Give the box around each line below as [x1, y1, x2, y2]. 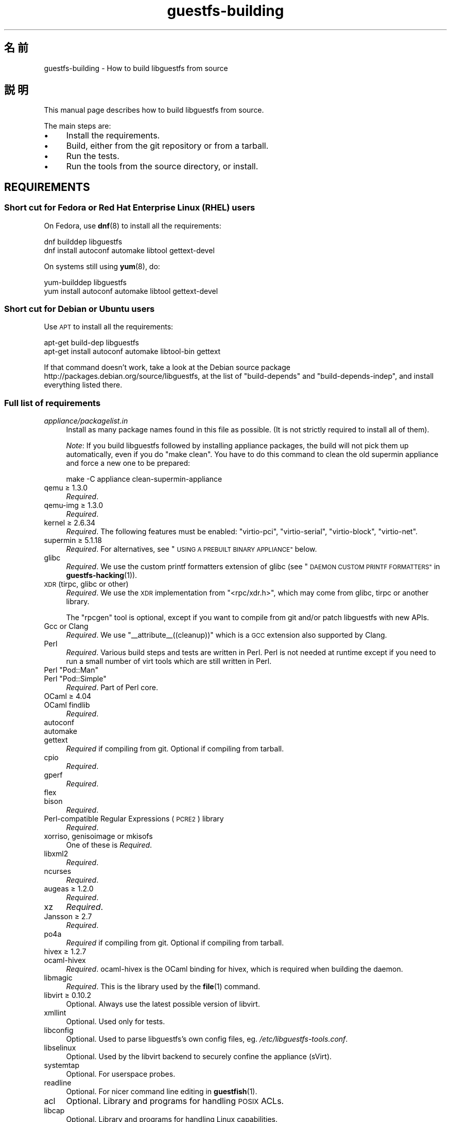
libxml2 [44, 849, 68, 858]
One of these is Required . [66, 840, 152, 850]
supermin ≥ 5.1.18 [44, 536, 102, 545]
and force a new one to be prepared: [66, 459, 190, 468]
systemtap [44, 1061, 79, 1070]
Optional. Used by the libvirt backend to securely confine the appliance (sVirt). [66, 1052, 332, 1061]
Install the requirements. [66, 130, 160, 141]
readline [44, 1078, 72, 1088]
